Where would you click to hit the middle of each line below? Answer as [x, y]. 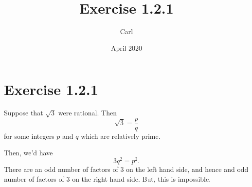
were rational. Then [87, 113]
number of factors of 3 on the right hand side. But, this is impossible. [108, 178]
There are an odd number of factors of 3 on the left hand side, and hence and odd [126, 169]
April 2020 [126, 47]
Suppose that [24, 113]
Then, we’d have [28, 152]
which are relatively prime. [121, 136]
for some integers [29, 136]
